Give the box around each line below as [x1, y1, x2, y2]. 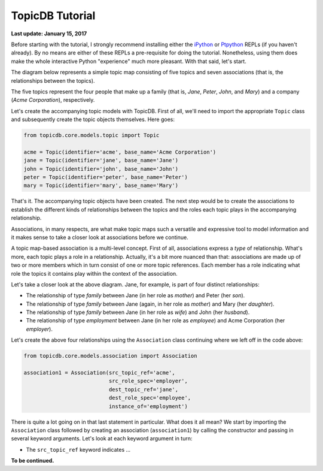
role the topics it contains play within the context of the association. [11, 270, 178, 277]
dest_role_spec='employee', [108, 394, 191, 401]
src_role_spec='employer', [108, 378, 188, 385]
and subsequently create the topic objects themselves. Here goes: [11, 116, 175, 123]
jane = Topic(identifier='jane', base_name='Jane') [23, 157, 179, 164]
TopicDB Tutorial [11, 9, 96, 22]
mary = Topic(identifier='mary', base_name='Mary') [23, 182, 179, 189]
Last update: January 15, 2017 [11, 30, 87, 37]
